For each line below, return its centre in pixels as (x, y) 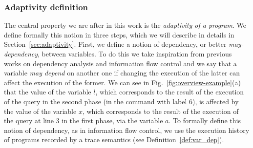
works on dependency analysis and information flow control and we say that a (120, 63)
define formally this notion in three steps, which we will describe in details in (119, 34)
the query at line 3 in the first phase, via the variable (84, 120)
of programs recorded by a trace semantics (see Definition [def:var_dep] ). (114, 139)
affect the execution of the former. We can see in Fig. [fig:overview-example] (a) (122, 82)
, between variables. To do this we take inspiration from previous (135, 54)
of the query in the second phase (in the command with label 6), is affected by (121, 101)
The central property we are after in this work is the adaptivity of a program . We (125, 25)
